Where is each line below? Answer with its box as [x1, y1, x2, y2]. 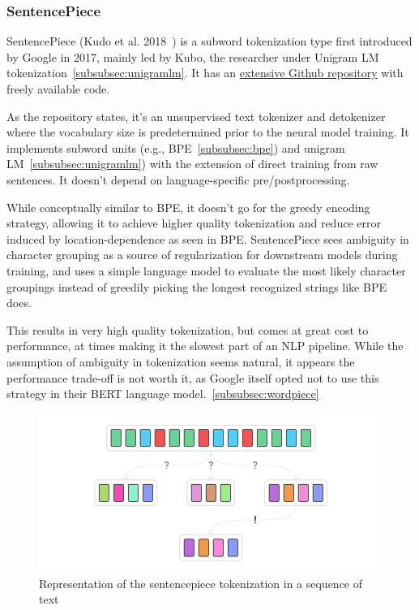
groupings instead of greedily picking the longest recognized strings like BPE [6, 278, 387, 295]
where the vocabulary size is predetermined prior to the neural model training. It [6, 123, 409, 141]
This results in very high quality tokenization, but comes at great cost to [6, 321, 369, 338]
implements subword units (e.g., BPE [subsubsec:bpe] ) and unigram [6, 139, 345, 156]
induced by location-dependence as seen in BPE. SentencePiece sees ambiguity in [6, 230, 409, 247]
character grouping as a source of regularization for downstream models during [6, 246, 398, 263]
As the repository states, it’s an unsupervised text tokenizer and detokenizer [6, 107, 386, 124]
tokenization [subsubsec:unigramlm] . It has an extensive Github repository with [6, 64, 404, 81]
